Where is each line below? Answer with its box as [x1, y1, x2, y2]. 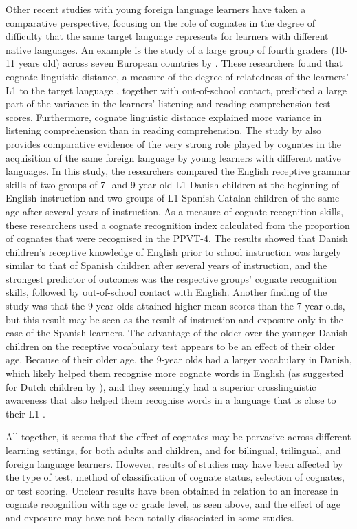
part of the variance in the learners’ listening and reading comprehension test [6, 96, 331, 111]
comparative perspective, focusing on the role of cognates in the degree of [6, 15, 315, 30]
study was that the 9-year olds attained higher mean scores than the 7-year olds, [6, 299, 345, 313]
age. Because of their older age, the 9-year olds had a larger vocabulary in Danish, [6, 352, 352, 367]
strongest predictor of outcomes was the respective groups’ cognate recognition [6, 271, 337, 285]
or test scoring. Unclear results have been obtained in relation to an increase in [6, 483, 338, 497]
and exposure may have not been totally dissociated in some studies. [6, 510, 294, 524]
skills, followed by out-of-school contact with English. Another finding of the [6, 285, 327, 299]
